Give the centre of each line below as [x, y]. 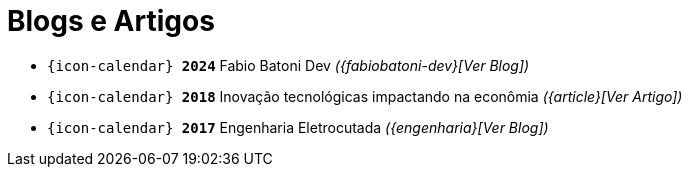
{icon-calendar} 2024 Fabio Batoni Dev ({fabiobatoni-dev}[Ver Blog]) [288, 65]
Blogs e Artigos [111, 21]
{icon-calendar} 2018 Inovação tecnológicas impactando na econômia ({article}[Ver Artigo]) [365, 96]
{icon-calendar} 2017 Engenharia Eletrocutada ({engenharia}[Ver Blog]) [298, 127]
